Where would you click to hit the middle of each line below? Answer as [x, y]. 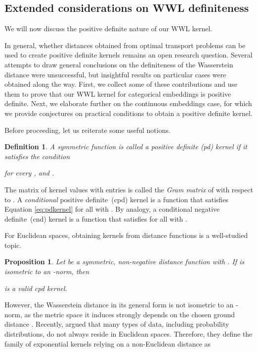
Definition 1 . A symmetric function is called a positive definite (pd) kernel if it [126, 147]
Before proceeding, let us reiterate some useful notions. [87, 130]
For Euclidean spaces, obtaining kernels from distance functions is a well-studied [126, 235]
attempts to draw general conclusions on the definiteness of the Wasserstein [119, 64]
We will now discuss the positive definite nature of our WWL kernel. [108, 29]
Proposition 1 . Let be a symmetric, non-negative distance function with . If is [125, 262]
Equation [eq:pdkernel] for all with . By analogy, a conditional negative [112, 209]
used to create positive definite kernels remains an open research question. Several [128, 55]
